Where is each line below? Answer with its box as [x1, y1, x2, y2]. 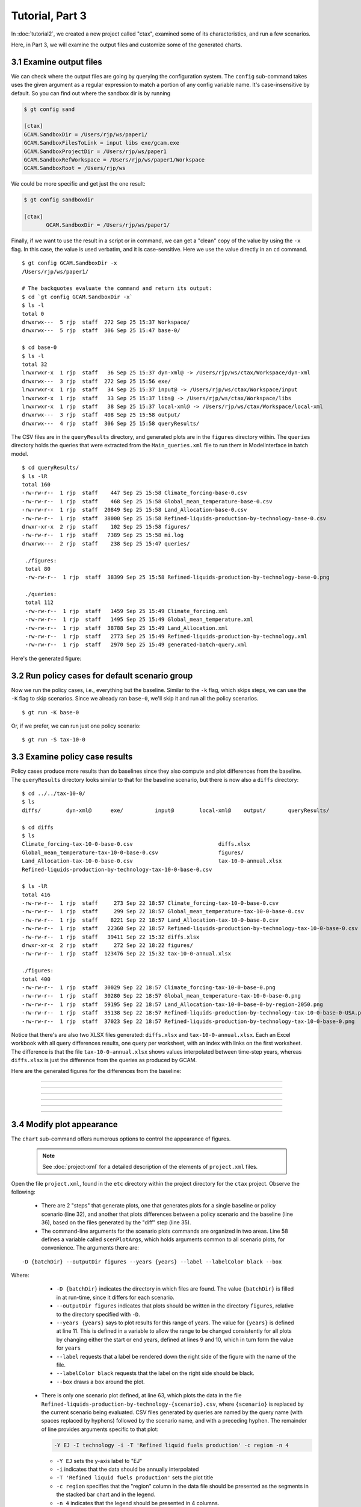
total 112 [25, 599, 54, 606]
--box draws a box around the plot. [56, 1378, 145, 1385]
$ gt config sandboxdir [23, 197, 94, 203]
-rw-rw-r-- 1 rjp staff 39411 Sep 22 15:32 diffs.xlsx [22, 933, 200, 940]
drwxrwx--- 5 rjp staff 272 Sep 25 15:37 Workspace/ [22, 318, 190, 326]
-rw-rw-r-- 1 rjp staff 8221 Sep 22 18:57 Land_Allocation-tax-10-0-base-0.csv [22, 916, 279, 923]
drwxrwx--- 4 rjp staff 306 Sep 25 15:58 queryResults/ [22, 420, 200, 427]
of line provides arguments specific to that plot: [41, 1426, 159, 1433]
